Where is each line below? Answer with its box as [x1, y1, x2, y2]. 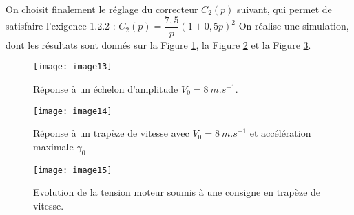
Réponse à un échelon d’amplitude [33, 81, 178, 95]
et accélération [249, 126, 311, 140]
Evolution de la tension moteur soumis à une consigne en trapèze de [33, 185, 321, 199]
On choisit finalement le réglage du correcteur [6, 2, 198, 16]
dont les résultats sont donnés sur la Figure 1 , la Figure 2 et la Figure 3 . [6, 37, 311, 52]
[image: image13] [33, 62, 112, 72]
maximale [33, 139, 74, 153]
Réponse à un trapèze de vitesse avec [33, 126, 189, 140]
